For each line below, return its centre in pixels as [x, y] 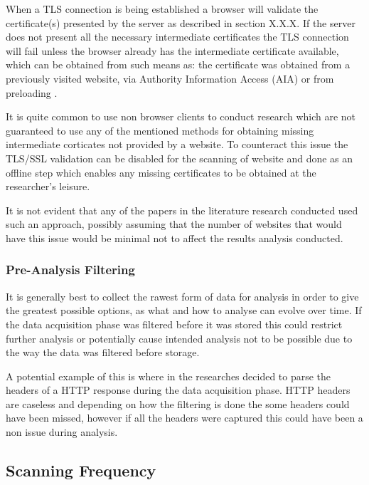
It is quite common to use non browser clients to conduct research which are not [181, 116]
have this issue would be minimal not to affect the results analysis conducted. [175, 238]
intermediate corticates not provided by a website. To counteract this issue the [177, 144]
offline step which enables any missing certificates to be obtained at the [161, 172]
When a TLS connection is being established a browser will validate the [162, 9]
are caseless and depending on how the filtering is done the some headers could [178, 403]
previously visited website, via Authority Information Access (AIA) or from [170, 78]
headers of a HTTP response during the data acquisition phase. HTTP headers [178, 390]
